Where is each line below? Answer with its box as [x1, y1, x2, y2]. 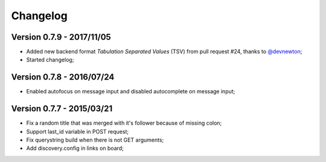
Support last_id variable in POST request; [26, 128, 129, 135]
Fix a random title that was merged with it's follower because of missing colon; [26, 119, 222, 126]
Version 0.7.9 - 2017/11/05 [11, 32, 111, 42]
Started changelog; [26, 56, 74, 63]
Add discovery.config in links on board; [26, 145, 124, 152]
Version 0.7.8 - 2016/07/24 [11, 72, 115, 83]
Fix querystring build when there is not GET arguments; [26, 136, 164, 144]
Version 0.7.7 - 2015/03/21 [11, 104, 113, 114]
